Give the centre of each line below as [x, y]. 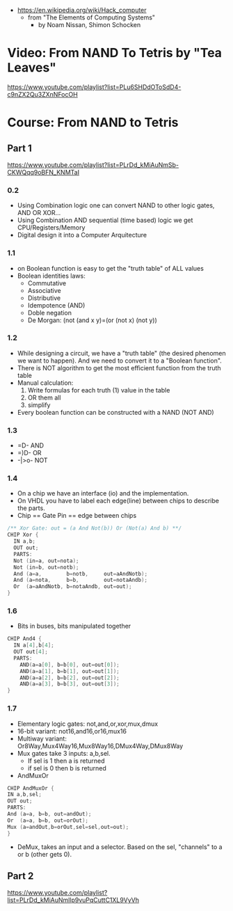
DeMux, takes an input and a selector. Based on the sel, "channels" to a [120, 847]
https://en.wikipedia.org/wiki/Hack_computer [82, 10]
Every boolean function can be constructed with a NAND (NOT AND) [115, 412]
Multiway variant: [42, 738]
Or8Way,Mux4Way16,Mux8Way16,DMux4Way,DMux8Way [100, 746]
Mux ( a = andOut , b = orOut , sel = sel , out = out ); [68, 827]
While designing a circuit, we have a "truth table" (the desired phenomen [121, 353]
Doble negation [49, 312]
